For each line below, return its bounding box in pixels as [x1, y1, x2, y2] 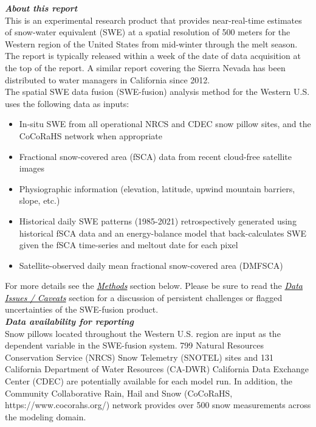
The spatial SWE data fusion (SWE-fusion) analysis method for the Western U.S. [5, 85, 310, 98]
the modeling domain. [5, 410, 86, 423]
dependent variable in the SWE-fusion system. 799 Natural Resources [5, 339, 264, 352]
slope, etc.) [19, 194, 60, 207]
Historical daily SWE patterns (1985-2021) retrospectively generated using [19, 214, 297, 227]
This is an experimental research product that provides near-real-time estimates [5, 13, 302, 26]
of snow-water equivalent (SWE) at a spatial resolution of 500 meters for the [5, 26, 290, 38]
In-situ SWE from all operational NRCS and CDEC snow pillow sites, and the [19, 117, 311, 130]
